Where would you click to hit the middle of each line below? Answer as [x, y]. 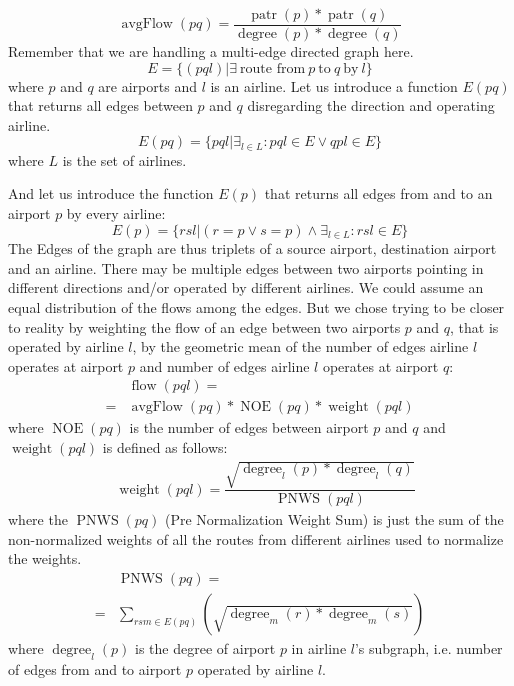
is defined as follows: [165, 446]
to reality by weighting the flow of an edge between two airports [204, 326]
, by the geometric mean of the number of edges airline [300, 346]
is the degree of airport [205, 647]
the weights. [45, 558]
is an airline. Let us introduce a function [334, 85]
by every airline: [116, 213]
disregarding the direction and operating [371, 105]
